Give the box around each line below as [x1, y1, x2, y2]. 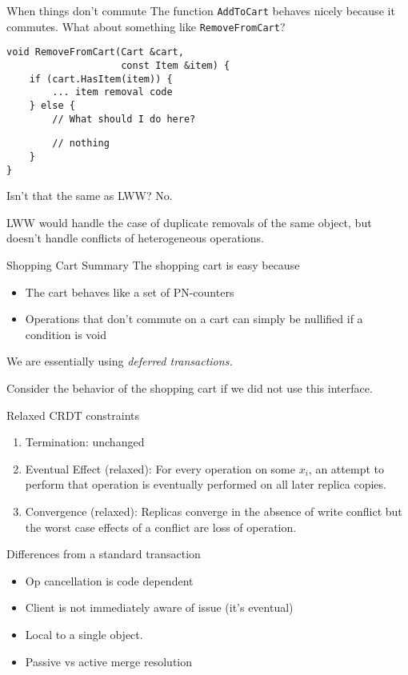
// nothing [52, 138, 110, 150]
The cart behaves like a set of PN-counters [25, 283, 234, 300]
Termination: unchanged [25, 433, 145, 450]
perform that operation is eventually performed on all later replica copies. [25, 476, 386, 493]
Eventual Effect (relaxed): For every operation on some [25, 460, 295, 477]
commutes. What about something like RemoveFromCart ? [6, 18, 286, 34]
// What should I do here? [52, 113, 196, 125]
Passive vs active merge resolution [25, 653, 193, 669]
